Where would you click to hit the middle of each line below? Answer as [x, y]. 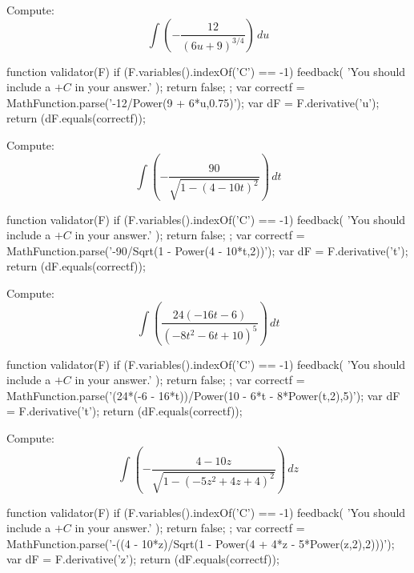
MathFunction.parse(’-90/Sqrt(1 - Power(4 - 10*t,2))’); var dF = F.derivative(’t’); [207, 250]
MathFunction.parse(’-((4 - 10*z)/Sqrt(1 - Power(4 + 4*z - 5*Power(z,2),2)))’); [201, 543]
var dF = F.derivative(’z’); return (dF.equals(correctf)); [143, 559]
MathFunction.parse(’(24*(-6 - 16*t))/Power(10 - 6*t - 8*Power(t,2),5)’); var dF [203, 395]
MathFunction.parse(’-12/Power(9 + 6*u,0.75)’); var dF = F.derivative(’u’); [193, 102]
